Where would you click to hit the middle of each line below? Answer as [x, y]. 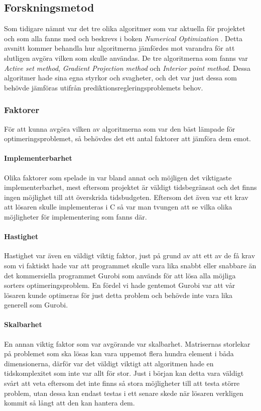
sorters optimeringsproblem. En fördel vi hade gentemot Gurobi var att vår [120, 285]
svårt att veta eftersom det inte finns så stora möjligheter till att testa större [122, 383]
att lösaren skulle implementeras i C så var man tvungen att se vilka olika [118, 207]
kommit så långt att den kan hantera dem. [70, 403]
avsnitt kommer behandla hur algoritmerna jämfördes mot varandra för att [119, 48]
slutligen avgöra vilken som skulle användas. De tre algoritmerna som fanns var [126, 58]
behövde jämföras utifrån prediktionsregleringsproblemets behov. [104, 87]
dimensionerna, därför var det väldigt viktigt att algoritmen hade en [109, 363]
